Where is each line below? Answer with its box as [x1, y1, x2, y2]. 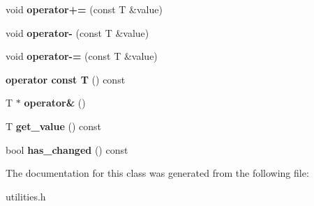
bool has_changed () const [6, 142, 128, 157]
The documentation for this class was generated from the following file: [6, 166, 309, 180]
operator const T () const [6, 72, 126, 86]
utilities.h [6, 189, 46, 203]
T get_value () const [6, 118, 102, 133]
